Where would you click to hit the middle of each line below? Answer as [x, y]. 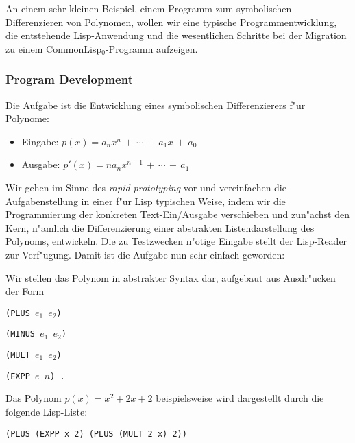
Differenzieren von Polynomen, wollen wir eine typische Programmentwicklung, [171, 22]
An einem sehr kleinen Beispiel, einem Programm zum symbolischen [149, 8]
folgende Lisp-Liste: [47, 411]
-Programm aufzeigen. [151, 48]
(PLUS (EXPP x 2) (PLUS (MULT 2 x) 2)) [96, 434]
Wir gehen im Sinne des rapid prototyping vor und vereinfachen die [146, 187]
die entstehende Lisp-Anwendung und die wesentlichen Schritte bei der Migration [176, 35]
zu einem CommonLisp [54, 48]
